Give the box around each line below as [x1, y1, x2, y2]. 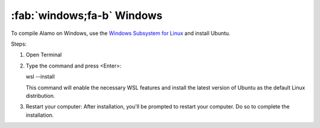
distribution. [25, 92, 56, 99]
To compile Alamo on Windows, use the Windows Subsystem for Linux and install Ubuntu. [11, 30, 231, 37]
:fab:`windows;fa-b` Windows [11, 9, 163, 22]
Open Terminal [25, 51, 62, 59]
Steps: [11, 40, 27, 47]
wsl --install [25, 73, 55, 80]
